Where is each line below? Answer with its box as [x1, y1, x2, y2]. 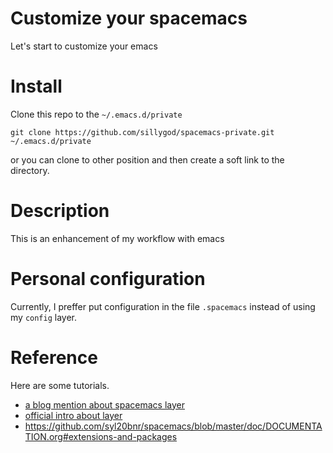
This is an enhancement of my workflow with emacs [10, 232, 225, 244]
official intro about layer [24, 409, 123, 421]
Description [10, 200, 110, 222]
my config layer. [10, 311, 77, 323]
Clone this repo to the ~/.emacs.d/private [10, 108, 183, 120]
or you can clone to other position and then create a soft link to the [10, 153, 285, 166]
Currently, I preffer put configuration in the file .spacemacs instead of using [10, 300, 316, 312]
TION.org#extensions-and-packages [24, 430, 178, 442]
